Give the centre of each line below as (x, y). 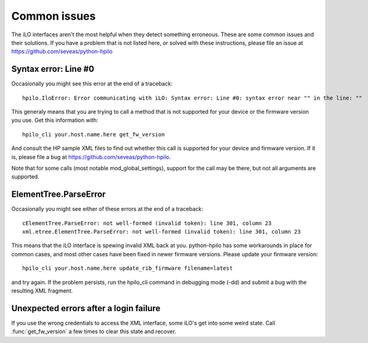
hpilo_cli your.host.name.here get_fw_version (94, 134)
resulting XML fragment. (42, 291)
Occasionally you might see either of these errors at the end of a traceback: (107, 209)
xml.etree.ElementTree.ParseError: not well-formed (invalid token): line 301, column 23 (162, 232)
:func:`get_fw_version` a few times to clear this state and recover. (94, 331)
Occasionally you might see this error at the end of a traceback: (92, 84)
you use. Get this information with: (55, 120)
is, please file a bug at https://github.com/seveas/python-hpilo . (91, 157)
